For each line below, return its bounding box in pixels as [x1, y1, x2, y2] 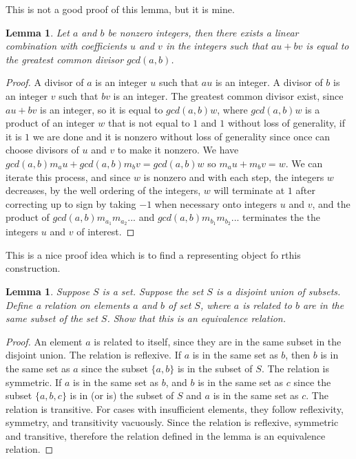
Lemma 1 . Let [6, 25, 70, 39]
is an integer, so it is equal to [40, 102, 163, 116]
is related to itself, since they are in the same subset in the [94, 334, 342, 348]
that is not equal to [107, 116, 190, 130]
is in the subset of [177, 361, 253, 375]
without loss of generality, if [227, 116, 346, 130]
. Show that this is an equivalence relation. [107, 311, 286, 325]
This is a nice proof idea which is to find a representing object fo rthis [6, 247, 301, 261]
